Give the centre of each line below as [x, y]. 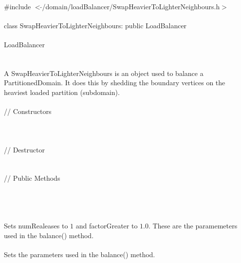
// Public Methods [32, 178]
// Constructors [28, 111]
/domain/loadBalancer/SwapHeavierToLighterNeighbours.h [131, 6]
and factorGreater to [107, 226]
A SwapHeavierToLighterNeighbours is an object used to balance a [104, 73]
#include [18, 6]
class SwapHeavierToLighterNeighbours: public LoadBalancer [95, 25]
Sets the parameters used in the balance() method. [80, 254]
